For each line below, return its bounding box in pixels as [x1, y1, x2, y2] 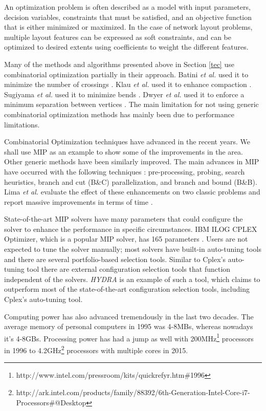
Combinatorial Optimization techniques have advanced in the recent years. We [4, 136, 250, 147]
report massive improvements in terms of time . [4, 196, 153, 207]
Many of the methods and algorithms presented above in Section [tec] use [4, 58, 234, 69]
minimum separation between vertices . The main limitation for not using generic [4, 99, 259, 110]
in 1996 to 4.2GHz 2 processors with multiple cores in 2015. [4, 343, 188, 355]
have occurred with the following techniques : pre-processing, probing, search [4, 166, 245, 177]
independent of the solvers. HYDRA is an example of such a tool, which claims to [4, 273, 260, 284]
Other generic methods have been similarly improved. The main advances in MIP [4, 156, 259, 167]
